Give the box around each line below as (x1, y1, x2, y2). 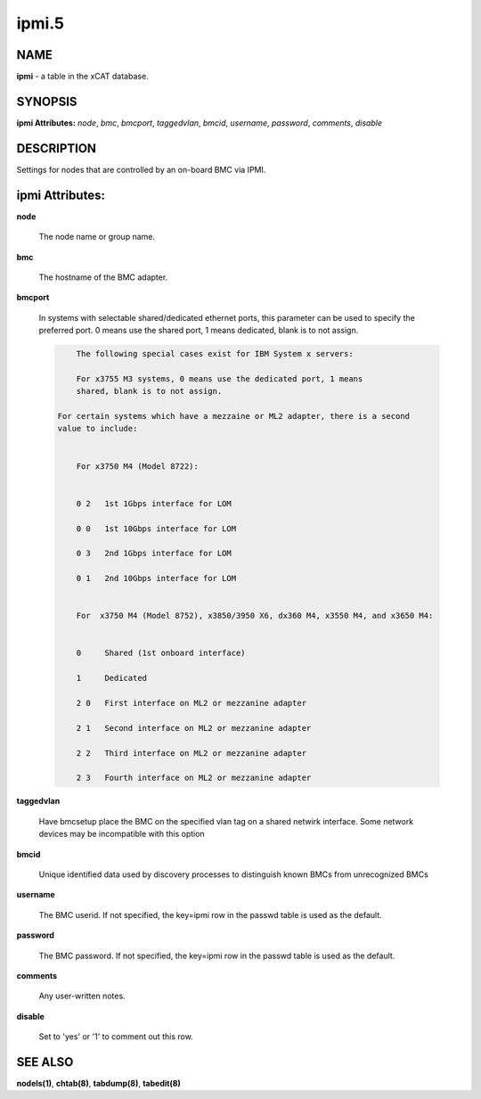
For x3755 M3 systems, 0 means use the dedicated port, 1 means (76, 373, 363, 383)
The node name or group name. (38, 232, 156, 242)
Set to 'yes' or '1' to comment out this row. (38, 1031, 193, 1042)
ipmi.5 (16, 13, 64, 33)
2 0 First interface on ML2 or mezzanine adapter (76, 698, 307, 709)
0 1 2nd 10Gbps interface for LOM (76, 573, 236, 584)
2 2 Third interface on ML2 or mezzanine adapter (76, 748, 307, 758)
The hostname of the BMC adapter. (38, 272, 168, 283)
